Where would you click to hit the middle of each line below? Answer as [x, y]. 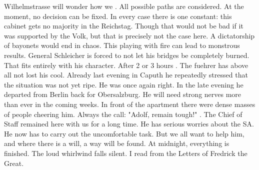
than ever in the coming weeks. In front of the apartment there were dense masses [130, 104]
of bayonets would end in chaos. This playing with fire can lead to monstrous [122, 45]
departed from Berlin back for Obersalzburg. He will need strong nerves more [123, 94]
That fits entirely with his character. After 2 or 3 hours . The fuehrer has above [126, 65]
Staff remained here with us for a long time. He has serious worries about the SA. [129, 124]
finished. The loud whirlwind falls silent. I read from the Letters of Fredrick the [126, 153]
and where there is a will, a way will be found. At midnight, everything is [117, 143]
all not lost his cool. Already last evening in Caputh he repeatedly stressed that [126, 75]
